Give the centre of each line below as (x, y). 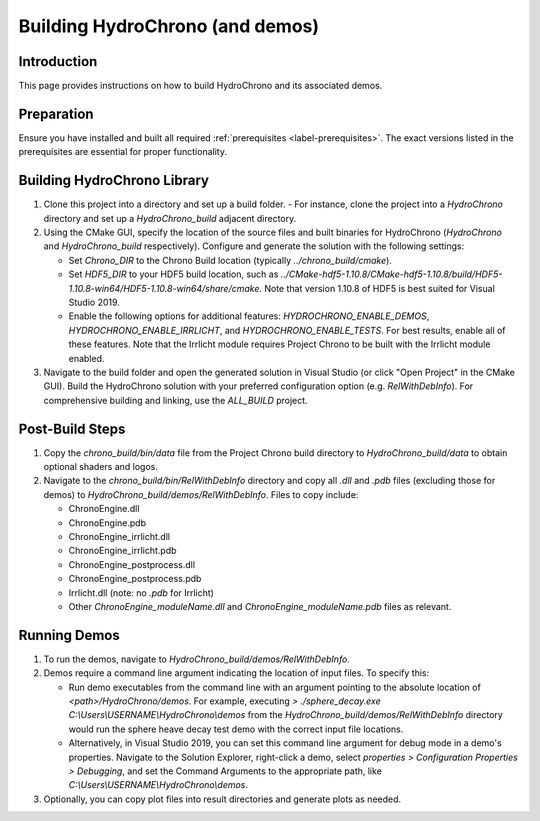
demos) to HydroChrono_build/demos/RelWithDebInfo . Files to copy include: (201, 494)
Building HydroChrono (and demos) (169, 26)
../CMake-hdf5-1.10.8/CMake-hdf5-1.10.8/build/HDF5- (391, 274)
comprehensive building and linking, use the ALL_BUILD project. (176, 400)
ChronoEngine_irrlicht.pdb (122, 551)
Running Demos (69, 635)
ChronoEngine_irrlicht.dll (119, 536)
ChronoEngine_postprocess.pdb (135, 579)
